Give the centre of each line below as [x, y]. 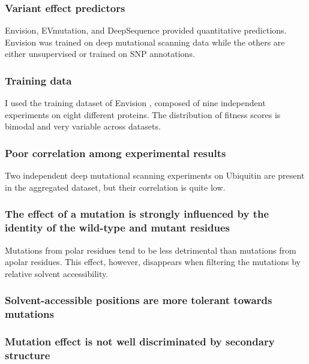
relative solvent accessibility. [57, 273]
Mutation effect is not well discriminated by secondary [140, 342]
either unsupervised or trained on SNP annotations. [100, 54]
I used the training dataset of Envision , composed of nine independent [135, 103]
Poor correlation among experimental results [115, 153]
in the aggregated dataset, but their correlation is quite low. [115, 187]
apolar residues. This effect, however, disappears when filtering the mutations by [153, 262]
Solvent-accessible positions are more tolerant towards [139, 300]
